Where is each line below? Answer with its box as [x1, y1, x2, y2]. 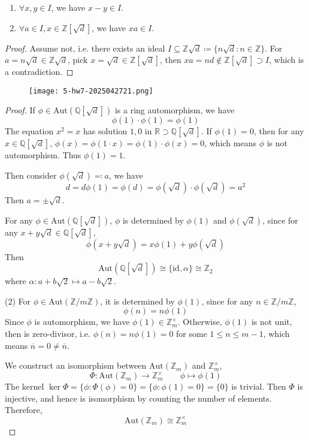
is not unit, [251, 315, 292, 328]
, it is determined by [100, 294, 175, 307]
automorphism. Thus [5, 149, 81, 161]
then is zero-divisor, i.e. [5, 327, 90, 339]
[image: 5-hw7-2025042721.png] [29, 86, 153, 95]
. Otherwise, [177, 315, 222, 328]
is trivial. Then [231, 380, 286, 393]
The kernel [5, 380, 44, 393]
